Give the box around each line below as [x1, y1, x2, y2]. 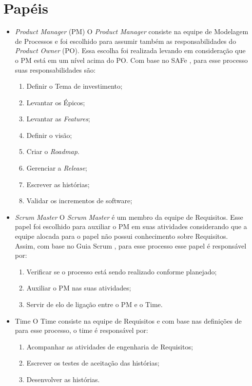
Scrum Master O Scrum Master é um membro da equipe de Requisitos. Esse [15, 212, 243, 222]
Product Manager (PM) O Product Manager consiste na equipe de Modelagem [15, 26, 249, 37]
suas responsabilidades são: [15, 64, 96, 75]
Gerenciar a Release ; [26, 163, 87, 173]
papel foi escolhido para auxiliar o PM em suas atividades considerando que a [15, 221, 247, 232]
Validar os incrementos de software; [26, 195, 133, 206]
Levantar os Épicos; [26, 97, 85, 107]
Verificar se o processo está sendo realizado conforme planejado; [26, 266, 217, 276]
